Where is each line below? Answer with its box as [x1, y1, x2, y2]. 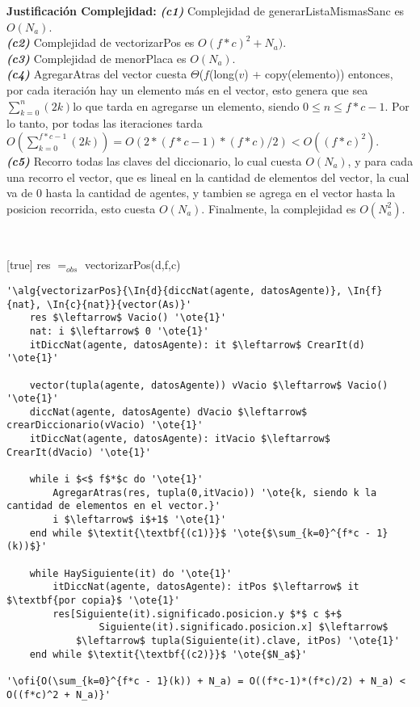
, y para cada [347, 152, 414, 169]
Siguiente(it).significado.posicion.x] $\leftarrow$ [99, 621, 388, 633]
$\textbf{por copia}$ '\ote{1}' [6, 595, 180, 607]
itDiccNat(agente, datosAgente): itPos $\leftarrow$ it [52, 581, 359, 593]
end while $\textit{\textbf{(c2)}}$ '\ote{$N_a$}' [29, 648, 308, 660]
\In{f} [347, 284, 383, 297]
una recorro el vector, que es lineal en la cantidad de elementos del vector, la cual [6, 168, 409, 185]
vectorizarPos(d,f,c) [84, 256, 181, 273]
